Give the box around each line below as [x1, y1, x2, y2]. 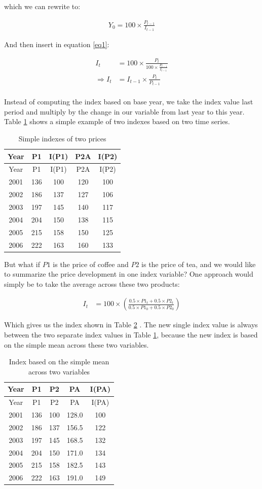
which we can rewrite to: [4, 1, 81, 11]
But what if [4, 258, 40, 269]
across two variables [28, 366, 90, 377]
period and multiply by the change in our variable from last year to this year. [4, 106, 245, 117]
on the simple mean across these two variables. [4, 339, 149, 350]
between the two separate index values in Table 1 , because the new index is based [4, 329, 258, 340]
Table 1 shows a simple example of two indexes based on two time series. [4, 116, 230, 127]
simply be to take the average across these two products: [4, 278, 180, 289]
